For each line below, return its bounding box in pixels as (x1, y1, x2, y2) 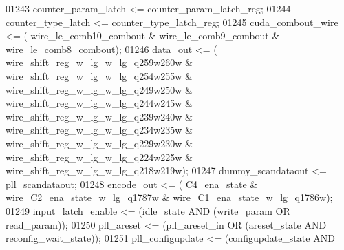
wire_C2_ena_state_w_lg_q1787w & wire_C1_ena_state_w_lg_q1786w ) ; (6, 190, 333, 205)
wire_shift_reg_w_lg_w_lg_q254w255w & (6, 68, 193, 83)
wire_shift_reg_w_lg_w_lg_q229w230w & (6, 136, 193, 150)
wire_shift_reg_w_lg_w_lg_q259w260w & (6, 55, 193, 70)
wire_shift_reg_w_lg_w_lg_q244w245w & (6, 96, 193, 110)
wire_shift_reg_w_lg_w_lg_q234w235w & (6, 123, 193, 137)
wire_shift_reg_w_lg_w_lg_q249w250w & (6, 82, 193, 96)
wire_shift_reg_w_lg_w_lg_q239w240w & (6, 109, 193, 123)
